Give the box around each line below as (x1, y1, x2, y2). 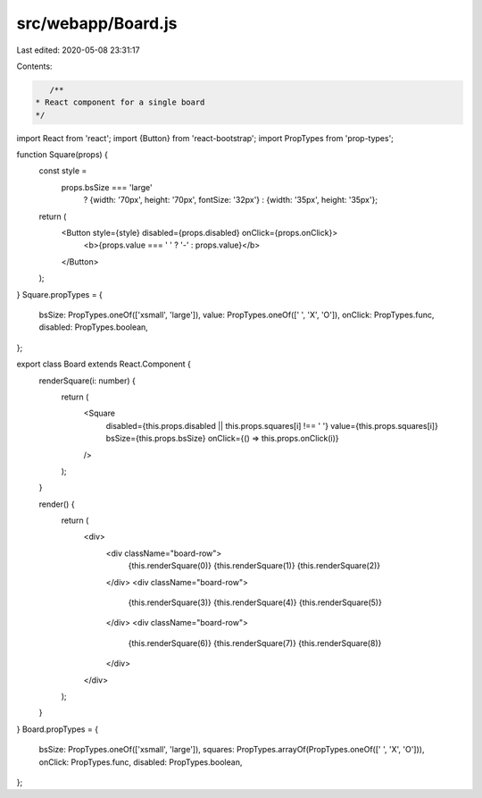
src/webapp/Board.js (16, 13, 178, 33)
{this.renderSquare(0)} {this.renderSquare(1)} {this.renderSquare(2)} (128, 560, 381, 571)
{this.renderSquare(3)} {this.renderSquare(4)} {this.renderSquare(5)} (128, 597, 383, 608)
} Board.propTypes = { (16, 724, 98, 735)
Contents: (16, 61, 53, 71)
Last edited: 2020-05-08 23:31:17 (16, 45, 140, 55)
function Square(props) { (16, 149, 109, 160)
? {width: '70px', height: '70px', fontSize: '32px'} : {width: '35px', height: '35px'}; (83, 195, 378, 206)
